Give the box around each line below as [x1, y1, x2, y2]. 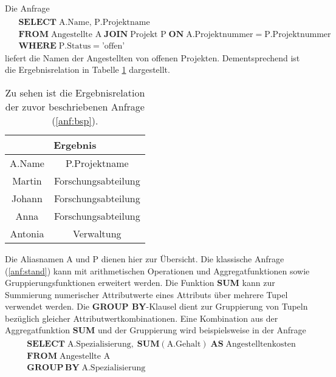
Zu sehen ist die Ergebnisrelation [5, 85, 145, 100]
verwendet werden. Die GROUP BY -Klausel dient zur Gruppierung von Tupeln [5, 300, 308, 313]
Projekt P [130, 30, 166, 39]
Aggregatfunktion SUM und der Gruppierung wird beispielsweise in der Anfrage [5, 324, 306, 336]
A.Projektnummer [186, 30, 253, 39]
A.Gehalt [166, 340, 201, 349]
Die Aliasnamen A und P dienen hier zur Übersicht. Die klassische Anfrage [5, 252, 284, 265]
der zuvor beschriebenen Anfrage [5, 99, 145, 114]
